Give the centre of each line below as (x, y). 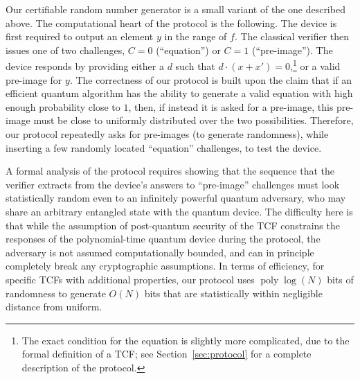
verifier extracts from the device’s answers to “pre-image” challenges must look (173, 184)
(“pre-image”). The (292, 50)
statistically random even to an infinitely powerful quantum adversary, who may (176, 198)
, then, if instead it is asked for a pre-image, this (231, 106)
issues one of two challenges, (65, 50)
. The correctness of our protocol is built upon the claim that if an (211, 79)
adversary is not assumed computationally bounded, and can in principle (160, 252)
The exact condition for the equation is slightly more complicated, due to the (186, 340)
